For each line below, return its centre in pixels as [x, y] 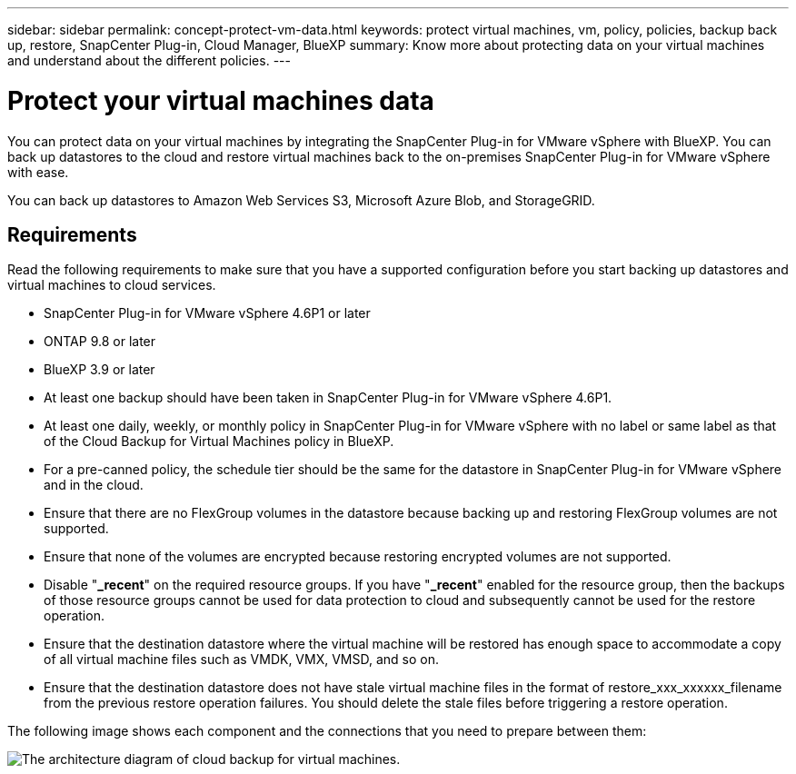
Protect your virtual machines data [221, 100]
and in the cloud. [94, 485]
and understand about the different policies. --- [149, 60]
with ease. [38, 172]
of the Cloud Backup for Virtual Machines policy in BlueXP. [219, 442]
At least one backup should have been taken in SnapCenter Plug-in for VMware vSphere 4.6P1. [328, 398]
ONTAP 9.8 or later [100, 342]
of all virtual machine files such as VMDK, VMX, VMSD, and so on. [241, 660]
